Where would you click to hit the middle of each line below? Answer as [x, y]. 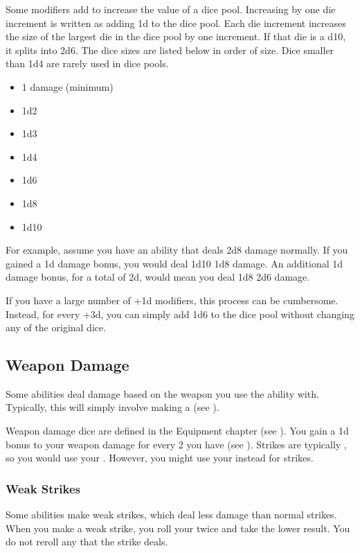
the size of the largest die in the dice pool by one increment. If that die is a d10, [176, 36]
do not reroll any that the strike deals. [87, 542]
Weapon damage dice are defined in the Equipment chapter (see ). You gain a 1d [177, 431]
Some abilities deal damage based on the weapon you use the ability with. [162, 393]
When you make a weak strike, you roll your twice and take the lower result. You [178, 528]
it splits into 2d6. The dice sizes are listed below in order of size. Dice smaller [170, 50]
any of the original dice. [56, 327]
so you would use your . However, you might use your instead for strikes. [160, 458]
